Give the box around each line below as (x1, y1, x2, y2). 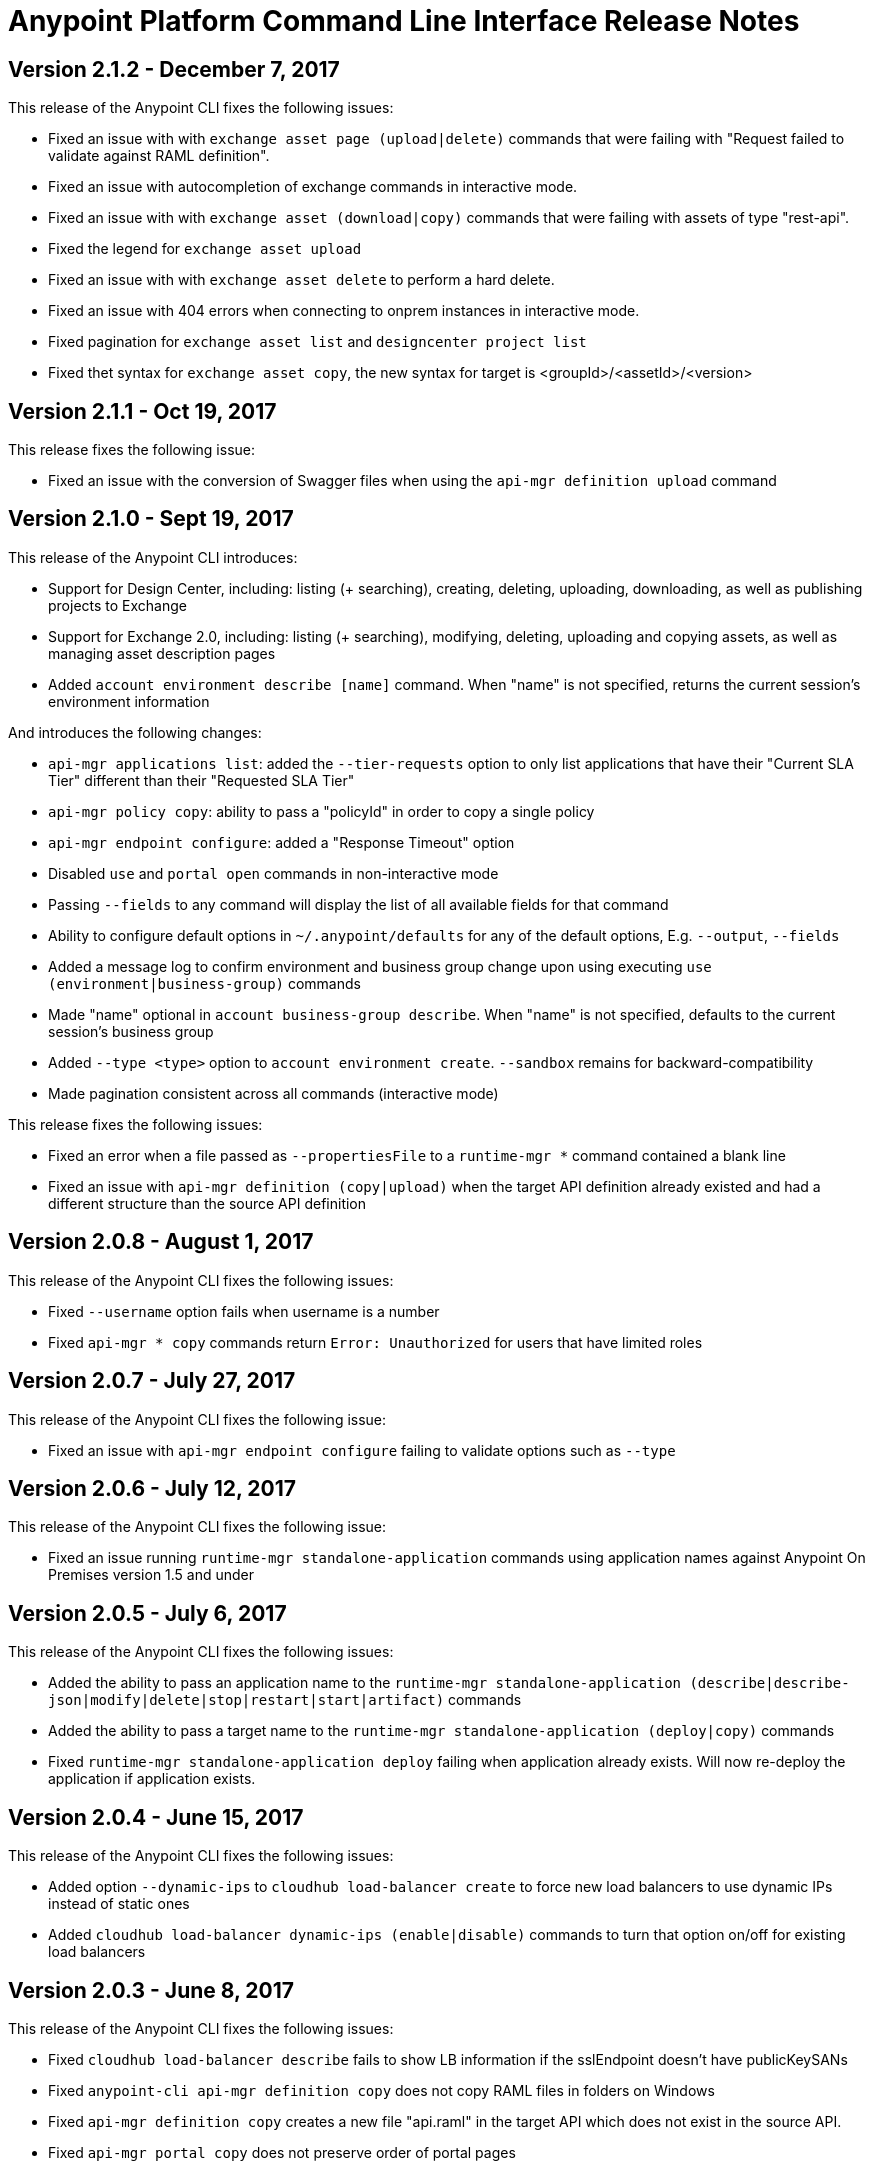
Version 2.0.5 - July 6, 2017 (8, 1600, 287, 1626)
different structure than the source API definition (48, 1194, 367, 1212)
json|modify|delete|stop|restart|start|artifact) (48, 1692, 445, 1709)
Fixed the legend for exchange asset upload (48, 240, 362, 258)
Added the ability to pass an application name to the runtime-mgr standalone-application (48, 1674, 681, 1692)
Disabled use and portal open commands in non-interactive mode (48, 864, 499, 882)
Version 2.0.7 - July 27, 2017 (8, 1368, 296, 1394)
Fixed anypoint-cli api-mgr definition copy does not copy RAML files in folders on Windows (48, 2081, 715, 2099)
